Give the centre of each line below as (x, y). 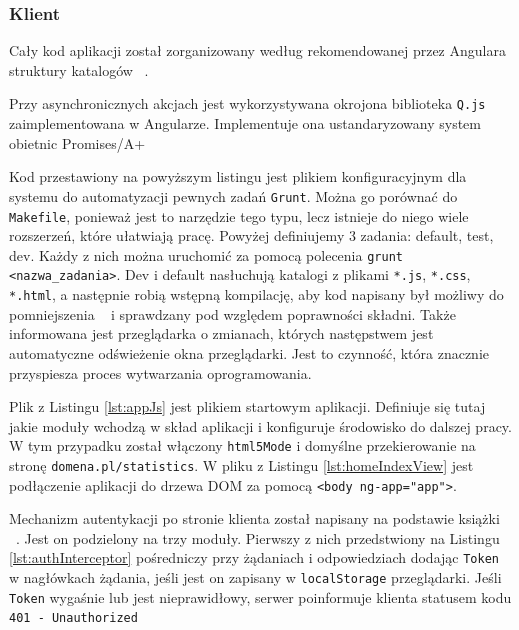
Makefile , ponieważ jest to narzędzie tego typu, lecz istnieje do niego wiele (239, 215)
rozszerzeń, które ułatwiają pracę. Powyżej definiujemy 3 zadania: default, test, (251, 235)
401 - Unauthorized (73, 618)
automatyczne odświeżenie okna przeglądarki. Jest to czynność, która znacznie (249, 352)
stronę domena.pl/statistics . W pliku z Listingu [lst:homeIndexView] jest (241, 464)
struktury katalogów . (79, 69)
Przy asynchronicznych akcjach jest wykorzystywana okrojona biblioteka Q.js (247, 103)
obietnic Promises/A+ (77, 142)
